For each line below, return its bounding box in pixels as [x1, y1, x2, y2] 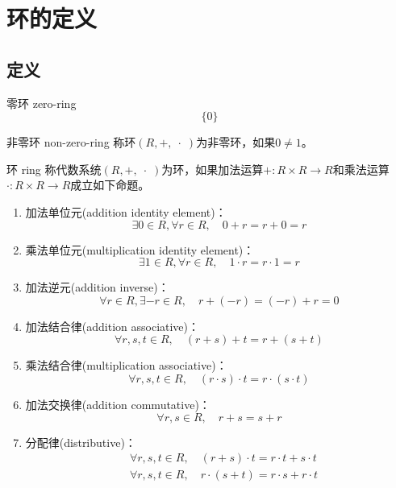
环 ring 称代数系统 [6, 160, 102, 177]
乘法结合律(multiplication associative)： [25, 357, 227, 374]
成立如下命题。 [70, 176, 150, 193]
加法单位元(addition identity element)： [25, 203, 227, 220]
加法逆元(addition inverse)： [25, 279, 169, 296]
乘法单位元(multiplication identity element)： [25, 241, 255, 258]
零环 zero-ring [6, 94, 77, 111]
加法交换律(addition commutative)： [25, 395, 211, 412]
